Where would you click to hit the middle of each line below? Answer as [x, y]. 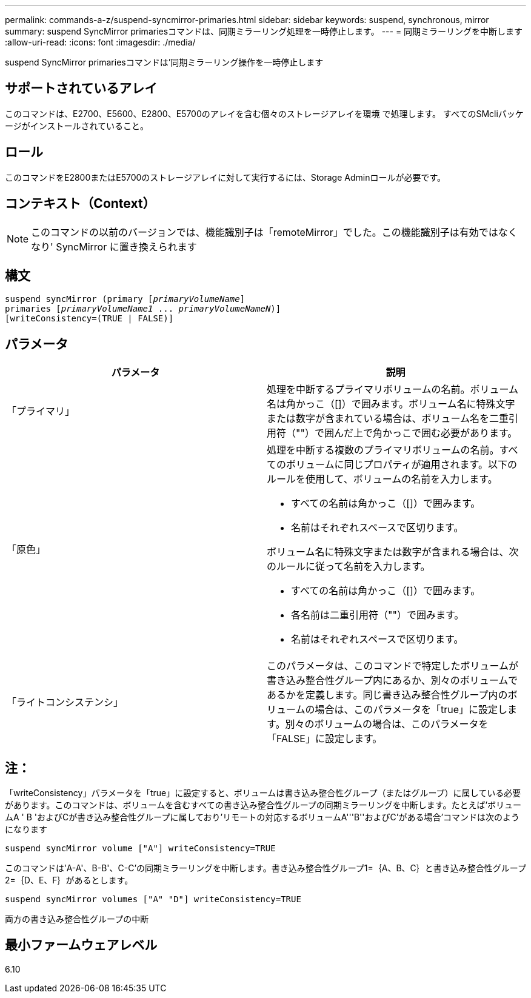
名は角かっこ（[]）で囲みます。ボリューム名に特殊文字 [391, 404]
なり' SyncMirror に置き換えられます [114, 246]
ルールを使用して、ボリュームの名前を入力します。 [382, 479]
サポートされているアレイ [81, 89]
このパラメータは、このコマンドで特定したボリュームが [393, 666]
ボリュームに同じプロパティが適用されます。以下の [402, 465]
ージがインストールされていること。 [77, 126]
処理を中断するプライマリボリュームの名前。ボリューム [393, 390]
